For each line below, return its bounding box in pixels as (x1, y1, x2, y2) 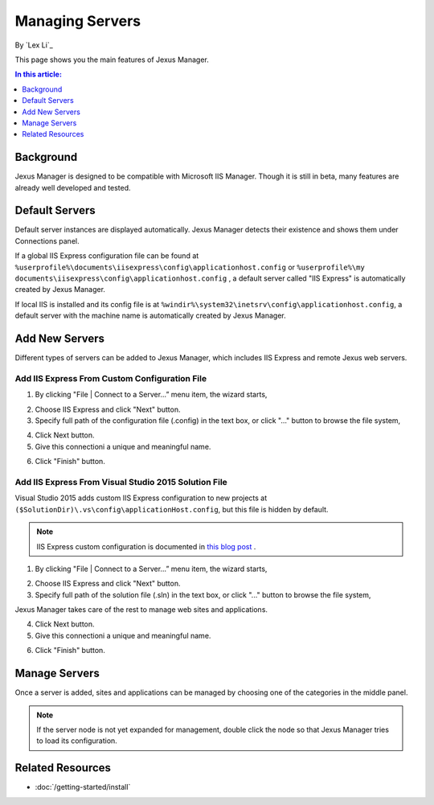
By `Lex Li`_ (14, 40, 54, 50)
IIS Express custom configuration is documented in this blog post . (36, 541, 256, 551)
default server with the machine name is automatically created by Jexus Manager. (14, 310, 286, 321)
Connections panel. (14, 236, 80, 245)
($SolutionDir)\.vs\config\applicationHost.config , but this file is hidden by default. (14, 504, 329, 514)
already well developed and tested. (14, 183, 132, 192)
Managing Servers (14, 12, 141, 30)
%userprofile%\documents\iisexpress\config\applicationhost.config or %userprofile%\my (14, 262, 365, 272)
